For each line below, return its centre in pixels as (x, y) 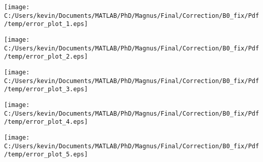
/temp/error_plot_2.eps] (46, 57)
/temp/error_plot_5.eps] (46, 155)
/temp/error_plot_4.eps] (46, 122)
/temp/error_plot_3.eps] (46, 89)
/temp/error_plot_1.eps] (46, 24)
